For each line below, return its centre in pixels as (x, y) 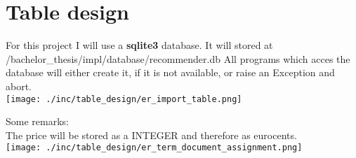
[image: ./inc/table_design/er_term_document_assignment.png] (154, 148)
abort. (19, 86)
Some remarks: (37, 121)
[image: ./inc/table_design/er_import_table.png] (124, 99)
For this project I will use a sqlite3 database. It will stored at (139, 45)
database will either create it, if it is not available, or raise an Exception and (170, 72)
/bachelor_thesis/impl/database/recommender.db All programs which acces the (178, 58)
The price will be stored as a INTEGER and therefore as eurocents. (151, 135)
